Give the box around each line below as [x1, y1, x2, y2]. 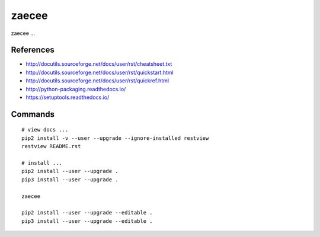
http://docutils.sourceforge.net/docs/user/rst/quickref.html [25, 77, 169, 84]
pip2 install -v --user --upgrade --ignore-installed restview [21, 134, 209, 142]
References [11, 45, 55, 55]
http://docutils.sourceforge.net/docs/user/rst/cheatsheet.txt [25, 60, 172, 68]
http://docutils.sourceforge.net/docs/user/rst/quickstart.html [25, 69, 174, 76]
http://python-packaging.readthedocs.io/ [25, 85, 126, 92]
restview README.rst [21, 143, 81, 150]
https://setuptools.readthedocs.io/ [25, 94, 110, 101]
